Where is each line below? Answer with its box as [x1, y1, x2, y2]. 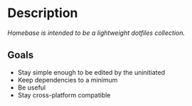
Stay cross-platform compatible [17, 90, 111, 99]
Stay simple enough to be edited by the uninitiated [17, 68, 166, 76]
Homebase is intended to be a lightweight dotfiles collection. [7, 28, 186, 37]
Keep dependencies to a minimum [17, 75, 118, 84]
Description [7, 5, 78, 21]
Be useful [17, 83, 46, 92]
